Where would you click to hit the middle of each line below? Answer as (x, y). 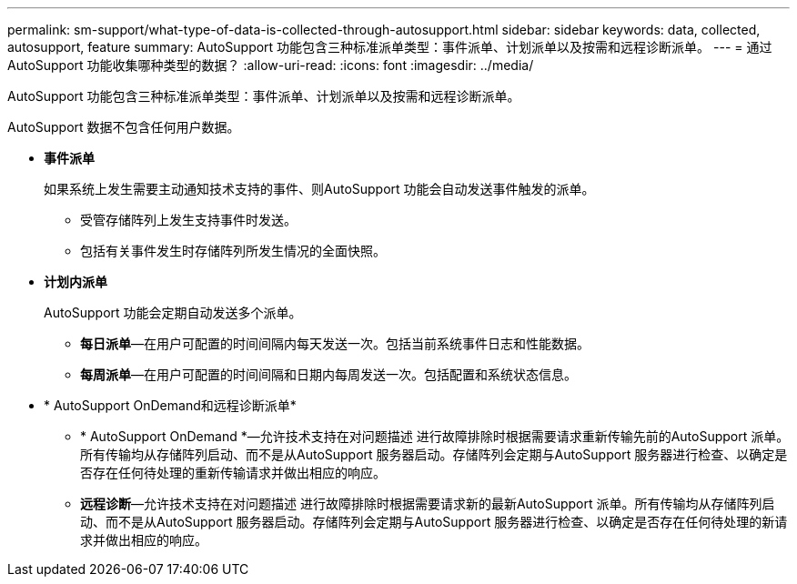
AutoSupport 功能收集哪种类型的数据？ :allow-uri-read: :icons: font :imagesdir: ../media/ (271, 65)
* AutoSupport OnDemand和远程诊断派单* (170, 405)
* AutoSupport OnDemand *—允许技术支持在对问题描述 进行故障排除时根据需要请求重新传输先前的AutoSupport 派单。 (435, 436)
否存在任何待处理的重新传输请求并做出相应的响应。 (233, 473)
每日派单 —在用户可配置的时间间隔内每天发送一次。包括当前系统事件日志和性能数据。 (335, 343)
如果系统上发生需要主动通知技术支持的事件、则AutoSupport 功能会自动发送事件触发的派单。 (319, 189)
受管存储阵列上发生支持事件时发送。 (188, 220)
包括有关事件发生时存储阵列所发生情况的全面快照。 (233, 251)
